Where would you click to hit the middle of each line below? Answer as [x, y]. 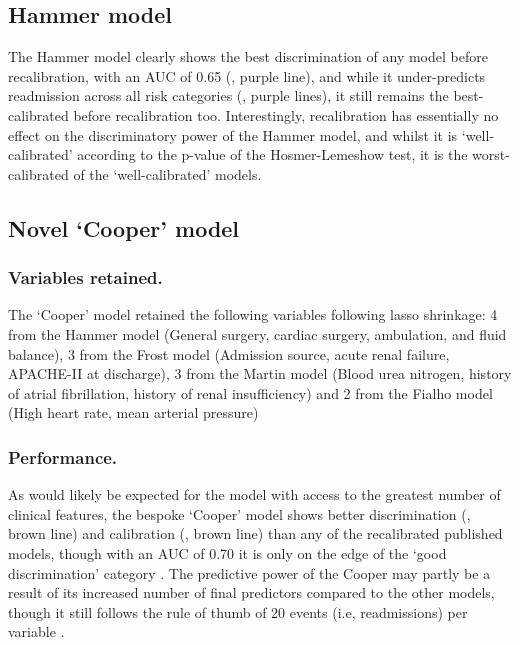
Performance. [63, 456]
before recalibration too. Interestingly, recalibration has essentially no [286, 114]
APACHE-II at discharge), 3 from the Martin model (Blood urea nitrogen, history [260, 373]
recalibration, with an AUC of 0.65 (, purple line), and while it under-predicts [247, 75]
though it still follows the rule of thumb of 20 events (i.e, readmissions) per [238, 611]
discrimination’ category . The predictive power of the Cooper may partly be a [249, 572]
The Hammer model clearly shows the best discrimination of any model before [248, 56]
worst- [491, 154]
